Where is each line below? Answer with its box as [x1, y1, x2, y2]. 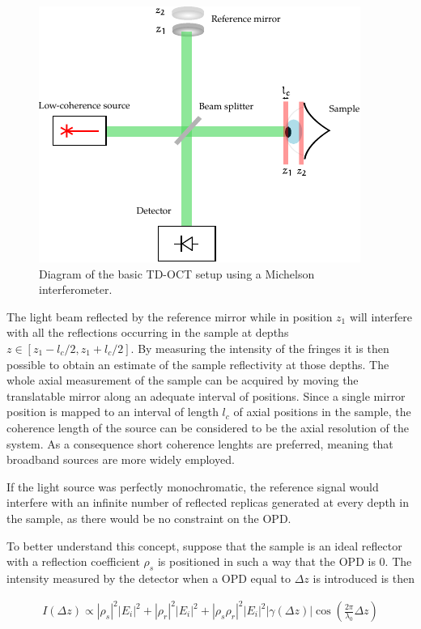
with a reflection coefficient [6, 553, 140, 570]
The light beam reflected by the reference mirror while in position [6, 308, 333, 325]
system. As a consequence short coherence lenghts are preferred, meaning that [6, 435, 393, 452]
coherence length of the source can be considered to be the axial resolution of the [6, 419, 409, 436]
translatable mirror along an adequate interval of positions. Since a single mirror [6, 387, 406, 404]
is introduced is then [313, 569, 415, 586]
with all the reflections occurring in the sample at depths [6, 324, 289, 341]
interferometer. [39, 281, 113, 298]
